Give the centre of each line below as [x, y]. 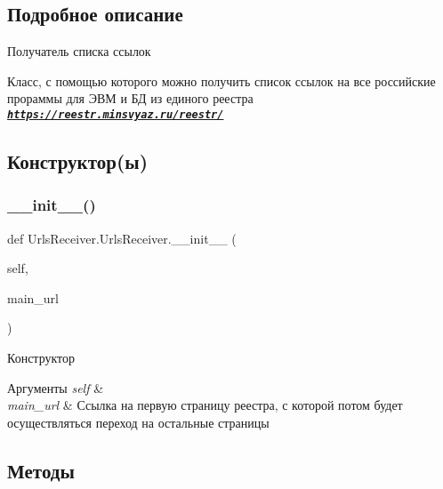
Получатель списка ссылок [79, 51]
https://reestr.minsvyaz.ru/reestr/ [116, 114]
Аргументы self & [56, 387]
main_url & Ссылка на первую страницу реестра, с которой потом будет [205, 405]
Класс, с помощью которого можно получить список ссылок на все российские [221, 80]
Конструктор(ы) [78, 161]
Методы [41, 470]
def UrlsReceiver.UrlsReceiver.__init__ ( [122, 238]
